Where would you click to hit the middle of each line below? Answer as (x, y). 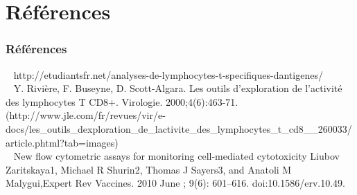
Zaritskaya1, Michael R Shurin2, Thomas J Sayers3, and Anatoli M (149, 169)
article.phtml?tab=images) (62, 142)
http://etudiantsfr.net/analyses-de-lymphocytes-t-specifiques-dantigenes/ (168, 74)
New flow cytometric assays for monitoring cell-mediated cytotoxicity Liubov (176, 156)
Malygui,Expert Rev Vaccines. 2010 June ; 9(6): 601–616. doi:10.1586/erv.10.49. (175, 183)
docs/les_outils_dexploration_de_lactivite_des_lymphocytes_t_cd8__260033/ (179, 128)
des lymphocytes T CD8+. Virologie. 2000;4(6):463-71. (122, 101)
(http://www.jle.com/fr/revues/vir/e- (86, 115)
